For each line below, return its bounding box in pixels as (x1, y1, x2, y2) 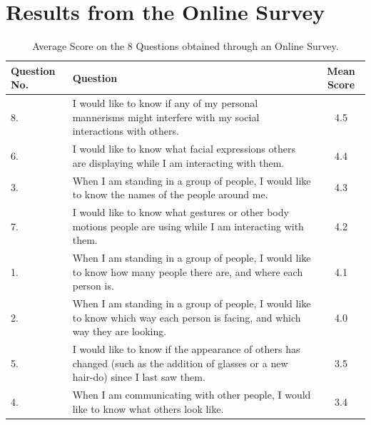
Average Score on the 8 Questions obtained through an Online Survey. (32, 39, 339, 53)
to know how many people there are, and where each (72, 264, 303, 279)
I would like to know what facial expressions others (72, 141, 295, 156)
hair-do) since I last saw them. (72, 369, 205, 384)
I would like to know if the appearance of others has (72, 342, 300, 357)
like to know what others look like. (72, 401, 224, 416)
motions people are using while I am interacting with (72, 218, 304, 233)
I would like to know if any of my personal (72, 96, 258, 111)
